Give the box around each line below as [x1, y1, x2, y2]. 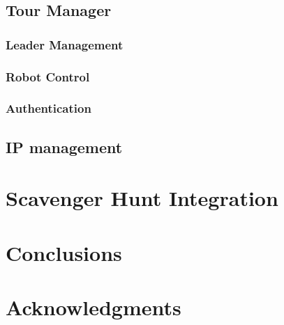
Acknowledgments [6, 293, 181, 322]
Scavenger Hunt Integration [6, 184, 278, 212]
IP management [6, 136, 123, 157]
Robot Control [6, 68, 90, 85]
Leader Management [6, 35, 124, 53]
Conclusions [6, 238, 122, 267]
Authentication [6, 100, 91, 117]
